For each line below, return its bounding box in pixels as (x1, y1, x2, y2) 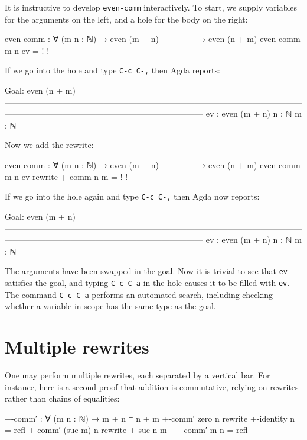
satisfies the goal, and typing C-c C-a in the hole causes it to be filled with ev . (5, 276, 290, 288)
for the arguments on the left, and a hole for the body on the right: (5, 12, 248, 25)
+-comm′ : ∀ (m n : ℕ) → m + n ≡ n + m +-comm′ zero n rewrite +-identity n (5, 412, 295, 424)
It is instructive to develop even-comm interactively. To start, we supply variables (5, 1, 298, 13)
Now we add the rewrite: (5, 139, 94, 151)
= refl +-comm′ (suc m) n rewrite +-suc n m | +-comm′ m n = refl (5, 423, 248, 436)
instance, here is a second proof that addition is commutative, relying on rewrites (5, 380, 299, 393)
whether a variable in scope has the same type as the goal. (5, 300, 216, 312)
